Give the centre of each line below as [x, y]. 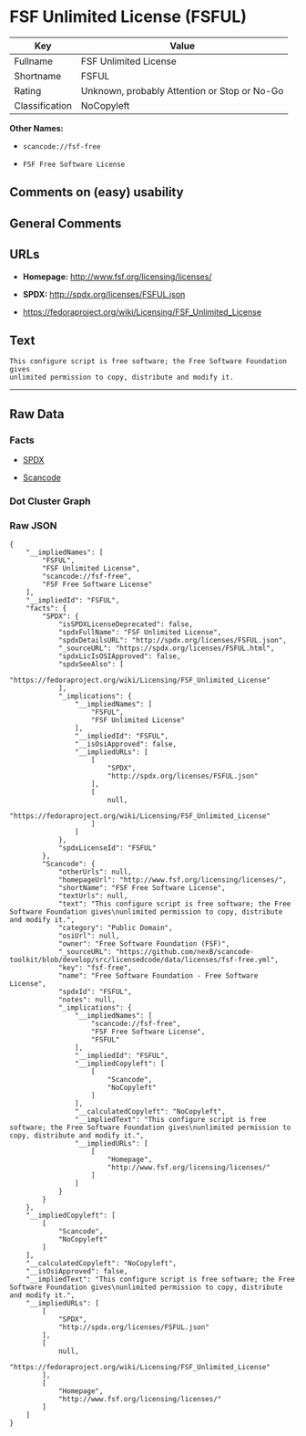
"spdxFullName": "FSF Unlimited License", [140, 633]
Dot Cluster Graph [50, 501]
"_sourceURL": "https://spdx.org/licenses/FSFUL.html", [166, 649]
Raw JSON [33, 525]
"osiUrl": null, [89, 936]
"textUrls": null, [93, 896]
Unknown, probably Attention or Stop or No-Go [182, 90]
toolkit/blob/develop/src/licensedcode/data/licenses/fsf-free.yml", [144, 960]
